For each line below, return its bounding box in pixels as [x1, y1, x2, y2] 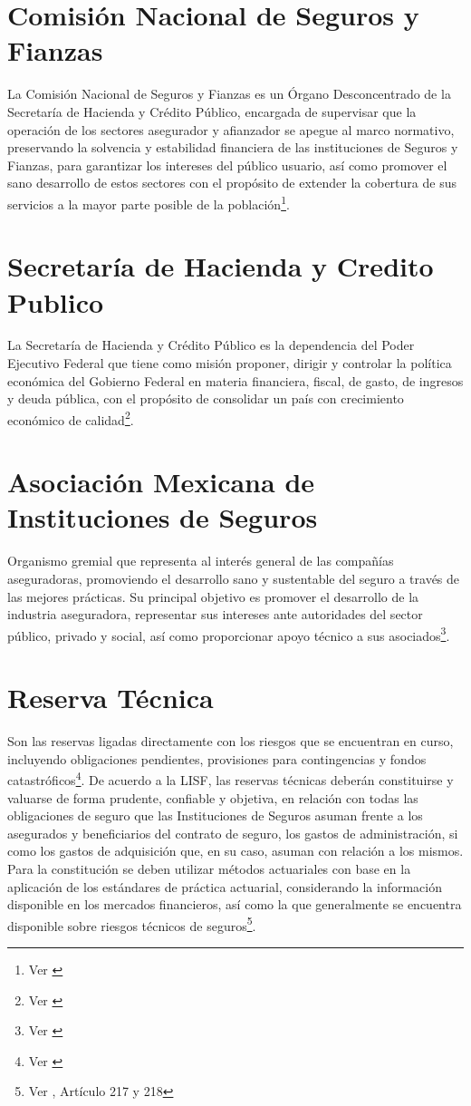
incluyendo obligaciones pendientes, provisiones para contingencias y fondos [7, 749, 427, 768]
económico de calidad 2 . [7, 407, 134, 429]
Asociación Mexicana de [7, 463, 315, 500]
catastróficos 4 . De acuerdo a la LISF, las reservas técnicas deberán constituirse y [7, 768, 454, 789]
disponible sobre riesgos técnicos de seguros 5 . [7, 913, 256, 935]
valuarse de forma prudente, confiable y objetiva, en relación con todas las [7, 788, 418, 807]
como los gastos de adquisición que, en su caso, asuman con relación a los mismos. [7, 841, 464, 860]
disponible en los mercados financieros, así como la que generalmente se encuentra [7, 895, 462, 914]
